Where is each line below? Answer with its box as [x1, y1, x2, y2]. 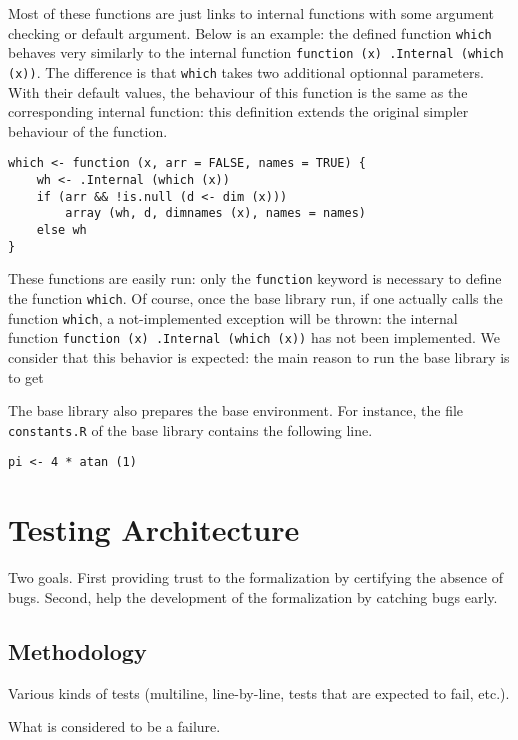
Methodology [8, 635, 147, 666]
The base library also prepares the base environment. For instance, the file [8, 400, 464, 421]
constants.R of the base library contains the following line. [8, 419, 373, 440]
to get [8, 366, 44, 387]
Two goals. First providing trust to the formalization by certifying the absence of [8, 567, 503, 588]
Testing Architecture [8, 509, 300, 550]
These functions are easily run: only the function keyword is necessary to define [8, 268, 502, 289]
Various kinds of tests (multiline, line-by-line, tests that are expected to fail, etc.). [8, 682, 510, 703]
